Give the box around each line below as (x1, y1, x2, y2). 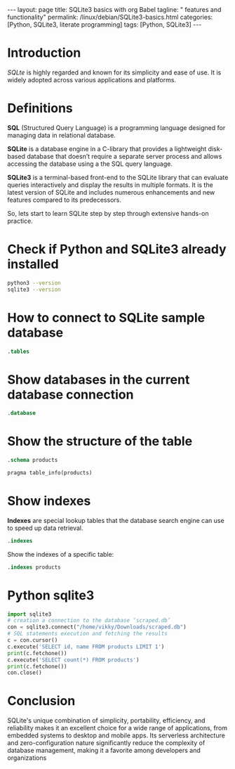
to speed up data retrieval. (7, 524, 83, 532)
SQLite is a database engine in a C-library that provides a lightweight (7, 144, 207, 153)
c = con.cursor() (7, 637, 58, 644)
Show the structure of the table (7, 434, 193, 449)
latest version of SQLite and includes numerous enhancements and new (7, 188, 215, 196)
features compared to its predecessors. (7, 195, 121, 204)
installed (7, 257, 59, 272)
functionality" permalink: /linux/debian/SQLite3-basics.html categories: (7, 13, 213, 21)
